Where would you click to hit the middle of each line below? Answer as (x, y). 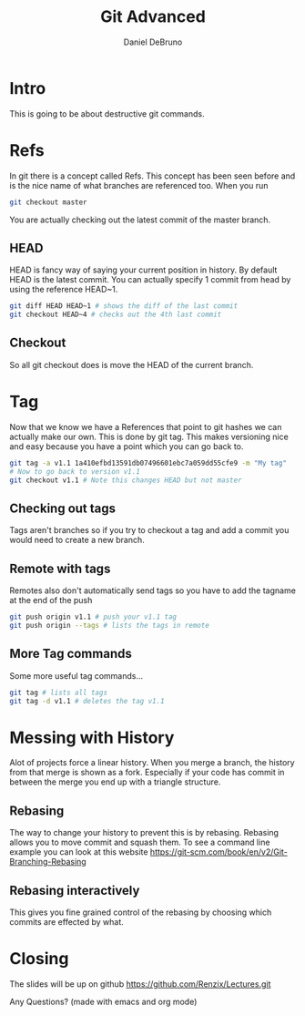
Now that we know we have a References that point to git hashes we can (146, 426)
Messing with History (92, 738)
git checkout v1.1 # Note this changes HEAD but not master (126, 480)
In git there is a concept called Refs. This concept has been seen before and (152, 176)
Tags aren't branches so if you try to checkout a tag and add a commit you (149, 530)
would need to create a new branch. (77, 540)
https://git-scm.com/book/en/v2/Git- (219, 852)
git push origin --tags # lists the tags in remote (109, 625)
